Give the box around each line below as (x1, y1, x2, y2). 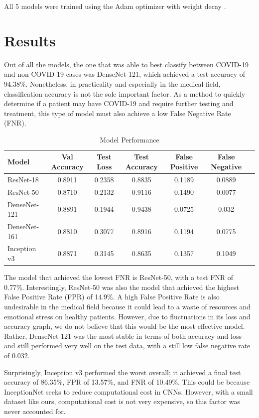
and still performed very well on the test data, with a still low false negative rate (4, 340, 251, 351)
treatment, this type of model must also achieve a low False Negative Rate (4, 108, 231, 118)
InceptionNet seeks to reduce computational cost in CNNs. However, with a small (4, 386, 253, 397)
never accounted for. (4, 406, 66, 416)
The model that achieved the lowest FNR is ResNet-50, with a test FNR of (4, 272, 234, 282)
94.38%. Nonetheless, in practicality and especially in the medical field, (4, 78, 221, 89)
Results (4, 30, 56, 50)
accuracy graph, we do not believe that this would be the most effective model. (4, 321, 245, 331)
